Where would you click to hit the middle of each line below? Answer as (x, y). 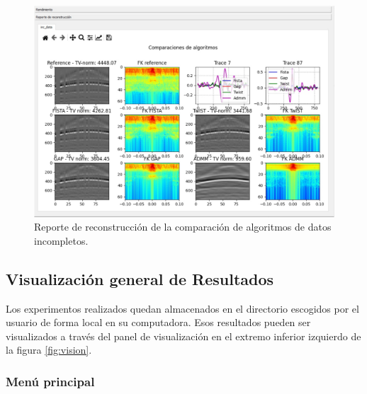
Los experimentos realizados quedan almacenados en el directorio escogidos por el (182, 308)
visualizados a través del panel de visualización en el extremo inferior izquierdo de (183, 336)
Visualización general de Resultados (140, 278)
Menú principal (50, 381)
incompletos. (61, 240)
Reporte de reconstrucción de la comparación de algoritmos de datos (183, 227)
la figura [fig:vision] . (49, 350)
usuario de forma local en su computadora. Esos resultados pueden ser (158, 322)
